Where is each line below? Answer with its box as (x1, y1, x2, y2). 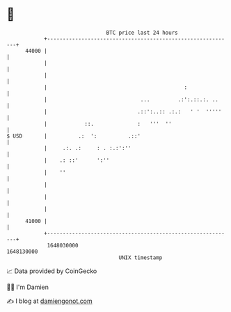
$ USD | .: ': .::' (6, 132, 141, 140)
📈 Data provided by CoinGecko (6, 267, 97, 275)
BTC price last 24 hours (106, 29, 178, 36)
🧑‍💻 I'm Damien (6, 283, 49, 291)
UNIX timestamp (118, 254, 163, 261)
